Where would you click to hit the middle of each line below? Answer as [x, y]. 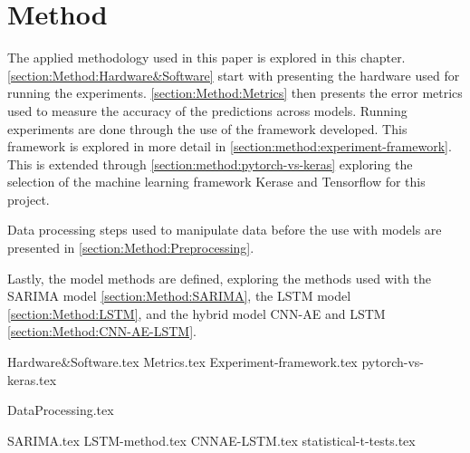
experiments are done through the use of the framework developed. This [207, 128]
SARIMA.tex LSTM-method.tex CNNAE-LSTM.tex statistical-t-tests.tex [211, 440]
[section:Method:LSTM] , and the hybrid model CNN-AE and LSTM [197, 313]
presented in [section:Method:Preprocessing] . [131, 248]
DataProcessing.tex [61, 410]
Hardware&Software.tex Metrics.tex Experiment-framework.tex [182, 362]
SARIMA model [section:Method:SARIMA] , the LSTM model [179, 296]
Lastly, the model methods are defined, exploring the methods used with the [220, 278]
